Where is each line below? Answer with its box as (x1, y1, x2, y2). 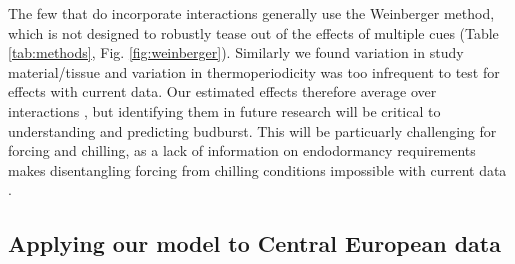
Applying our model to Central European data (8, 228, 501, 259)
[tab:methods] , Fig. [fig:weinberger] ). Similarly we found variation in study (8, 42, 464, 63)
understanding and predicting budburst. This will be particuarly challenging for (8, 120, 497, 141)
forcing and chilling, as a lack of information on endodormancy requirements (8, 140, 476, 161)
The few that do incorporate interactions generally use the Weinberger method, (8, 3, 495, 23)
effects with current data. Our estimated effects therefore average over (8, 81, 437, 102)
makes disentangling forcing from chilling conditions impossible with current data (8, 159, 507, 180)
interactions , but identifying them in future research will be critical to (8, 100, 441, 121)
